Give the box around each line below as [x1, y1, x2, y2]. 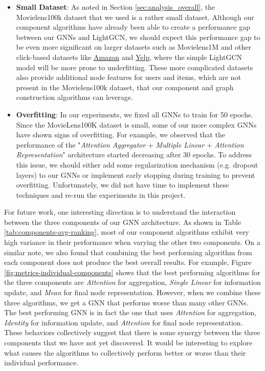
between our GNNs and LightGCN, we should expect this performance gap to [16, 31, 260, 42]
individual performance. [4, 357, 79, 368]
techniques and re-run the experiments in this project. [16, 189, 186, 200]
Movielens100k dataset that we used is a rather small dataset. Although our [16, 11, 254, 22]
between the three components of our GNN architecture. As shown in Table [4, 216, 241, 227]
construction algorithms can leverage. [16, 92, 133, 102]
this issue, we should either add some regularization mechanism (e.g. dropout [16, 159, 258, 170]
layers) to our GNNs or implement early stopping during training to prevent [16, 169, 255, 180]
